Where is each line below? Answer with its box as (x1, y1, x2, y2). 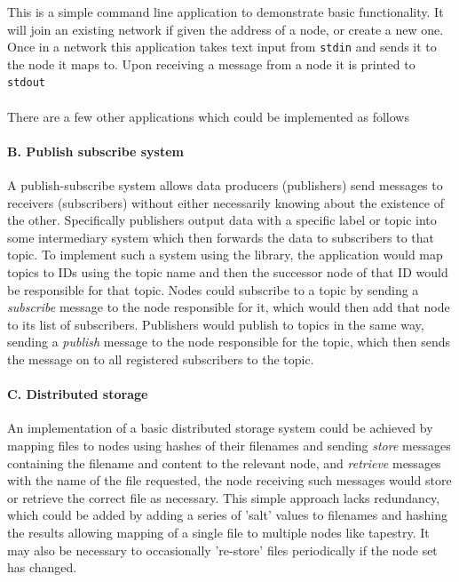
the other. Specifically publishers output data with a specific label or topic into (7, 211, 437, 229)
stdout (7, 76, 45, 90)
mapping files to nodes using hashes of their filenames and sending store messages (7, 436, 451, 454)
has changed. (7, 558, 77, 577)
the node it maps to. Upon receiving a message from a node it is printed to (7, 54, 415, 73)
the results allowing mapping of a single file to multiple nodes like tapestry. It (7, 522, 430, 541)
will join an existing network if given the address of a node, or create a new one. (7, 20, 444, 38)
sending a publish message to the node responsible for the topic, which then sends (7, 332, 451, 351)
